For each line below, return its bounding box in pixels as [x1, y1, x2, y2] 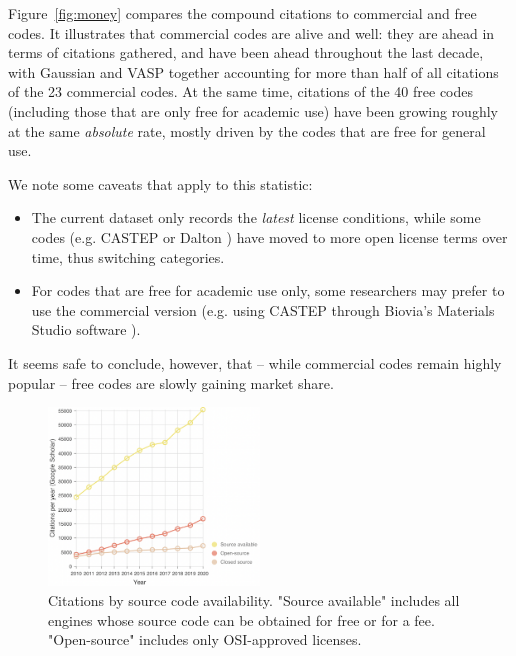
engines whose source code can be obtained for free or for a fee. [48, 609, 435, 630]
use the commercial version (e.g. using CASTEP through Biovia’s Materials [31, 299, 495, 320]
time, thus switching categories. [31, 246, 225, 267]
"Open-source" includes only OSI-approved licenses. [48, 629, 362, 650]
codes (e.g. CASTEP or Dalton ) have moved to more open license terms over [31, 226, 508, 247]
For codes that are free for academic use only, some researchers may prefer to [31, 280, 505, 301]
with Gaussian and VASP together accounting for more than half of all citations [8, 61, 499, 82]
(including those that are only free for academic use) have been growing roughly [8, 100, 498, 121]
